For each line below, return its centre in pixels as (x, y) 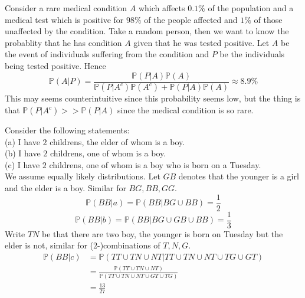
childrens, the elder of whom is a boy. (117, 141)
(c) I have (22, 164)
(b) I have (23, 153)
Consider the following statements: (67, 130)
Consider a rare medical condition (66, 8)
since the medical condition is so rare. (186, 110)
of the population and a (251, 8)
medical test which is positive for (64, 19)
